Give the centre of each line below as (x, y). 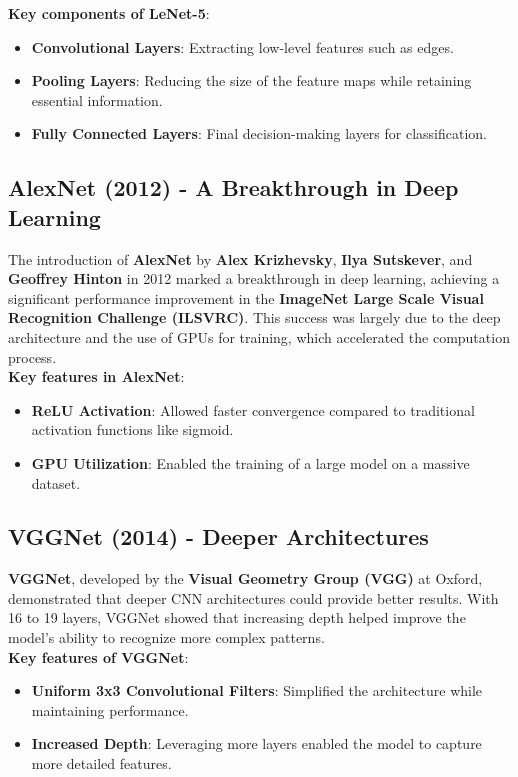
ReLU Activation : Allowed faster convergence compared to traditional (253, 409)
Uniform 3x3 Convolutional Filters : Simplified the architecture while (257, 690)
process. (32, 356)
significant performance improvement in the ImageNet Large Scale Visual (246, 297)
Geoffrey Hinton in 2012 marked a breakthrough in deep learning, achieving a (254, 278)
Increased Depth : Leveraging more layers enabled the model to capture (256, 743)
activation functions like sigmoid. (132, 429)
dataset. (56, 482)
